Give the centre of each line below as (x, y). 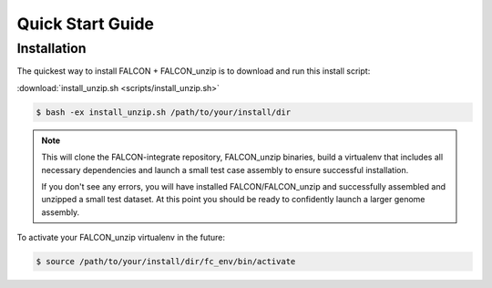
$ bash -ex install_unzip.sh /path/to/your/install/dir (164, 112)
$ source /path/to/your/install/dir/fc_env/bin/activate (166, 262)
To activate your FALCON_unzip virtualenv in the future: (121, 238)
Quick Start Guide (86, 24)
